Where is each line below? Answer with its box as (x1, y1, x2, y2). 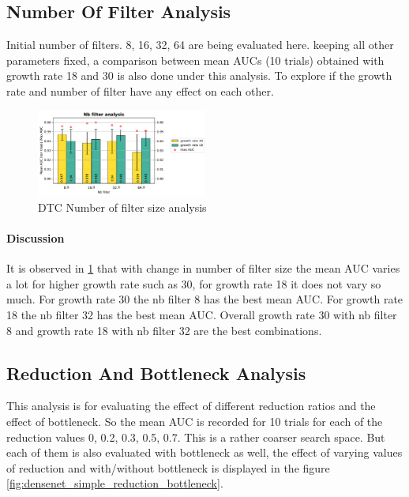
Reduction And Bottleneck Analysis (6, 360, 306, 385)
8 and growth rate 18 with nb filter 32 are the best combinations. (6, 322, 322, 338)
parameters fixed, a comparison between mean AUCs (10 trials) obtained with (6, 51, 385, 68)
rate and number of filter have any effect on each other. (6, 82, 274, 99)
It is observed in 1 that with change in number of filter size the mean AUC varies (6, 260, 400, 277)
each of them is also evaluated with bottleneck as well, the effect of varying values (6, 444, 403, 461)
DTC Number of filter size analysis (38, 198, 207, 215)
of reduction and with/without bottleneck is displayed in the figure (6, 459, 330, 476)
